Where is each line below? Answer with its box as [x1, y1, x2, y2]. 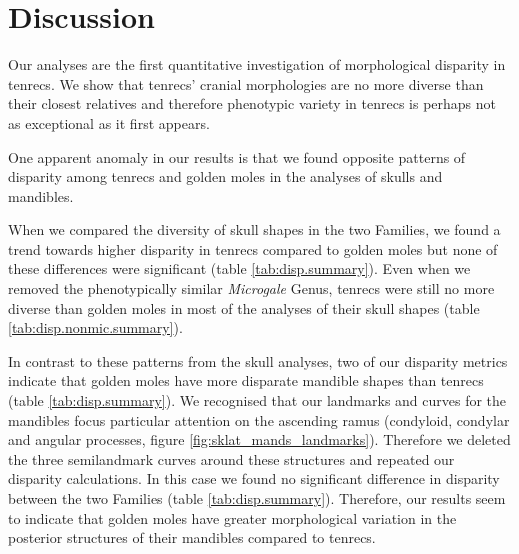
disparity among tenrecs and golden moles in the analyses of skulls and [8, 166, 443, 187]
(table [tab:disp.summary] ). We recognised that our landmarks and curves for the [8, 390, 507, 411]
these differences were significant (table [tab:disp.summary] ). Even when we [8, 258, 471, 279]
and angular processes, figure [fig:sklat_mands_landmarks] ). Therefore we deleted [8, 429, 511, 450]
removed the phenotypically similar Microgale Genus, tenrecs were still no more [8, 278, 495, 299]
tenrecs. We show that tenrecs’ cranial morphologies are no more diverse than [8, 73, 484, 94]
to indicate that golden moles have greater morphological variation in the [8, 507, 457, 528]
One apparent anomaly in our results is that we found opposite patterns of [8, 146, 466, 167]
